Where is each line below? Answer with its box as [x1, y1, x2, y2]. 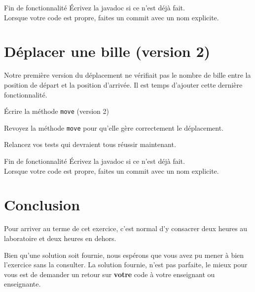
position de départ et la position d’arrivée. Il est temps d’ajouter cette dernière [4, 79, 243, 90]
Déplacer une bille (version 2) [4, 41, 211, 61]
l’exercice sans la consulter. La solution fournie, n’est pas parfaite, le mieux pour [4, 259, 248, 270]
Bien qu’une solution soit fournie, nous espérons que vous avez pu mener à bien [4, 249, 244, 260]
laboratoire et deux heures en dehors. [4, 233, 116, 243]
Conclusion [4, 195, 80, 215]
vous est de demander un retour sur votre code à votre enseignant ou [4, 269, 215, 279]
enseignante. [4, 279, 41, 289]
